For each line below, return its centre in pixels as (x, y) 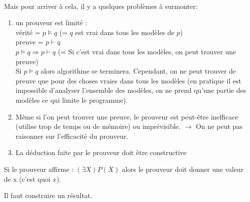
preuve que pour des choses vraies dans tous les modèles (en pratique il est (128, 80)
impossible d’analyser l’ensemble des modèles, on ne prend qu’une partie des (131, 90)
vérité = (28, 32)
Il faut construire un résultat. (48, 195)
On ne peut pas (219, 126)
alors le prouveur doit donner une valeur (183, 169)
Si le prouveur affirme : (39, 169)
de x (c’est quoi (27, 179)
